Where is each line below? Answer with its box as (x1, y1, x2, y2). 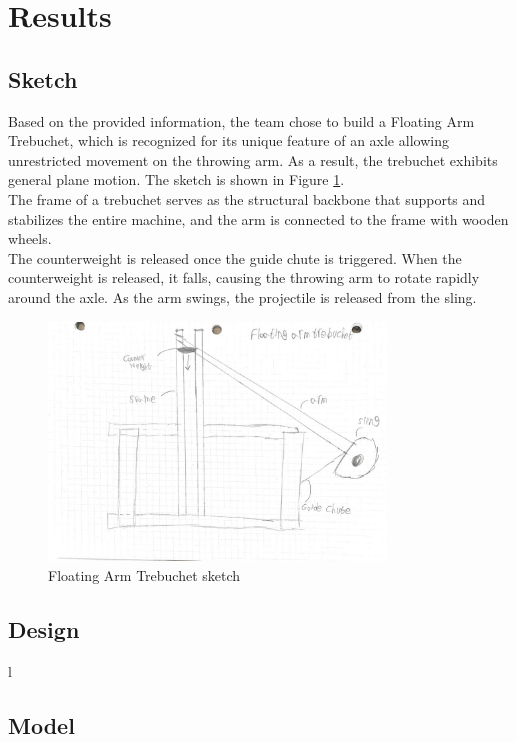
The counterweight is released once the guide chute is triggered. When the (8, 247, 462, 268)
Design (8, 613, 80, 644)
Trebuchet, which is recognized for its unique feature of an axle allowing (8, 130, 449, 151)
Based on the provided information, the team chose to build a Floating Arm (8, 110, 475, 131)
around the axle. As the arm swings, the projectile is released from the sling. (8, 286, 477, 307)
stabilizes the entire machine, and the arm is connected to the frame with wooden (8, 208, 509, 229)
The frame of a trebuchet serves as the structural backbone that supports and (8, 188, 486, 209)
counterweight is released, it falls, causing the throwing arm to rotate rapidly (8, 267, 480, 288)
